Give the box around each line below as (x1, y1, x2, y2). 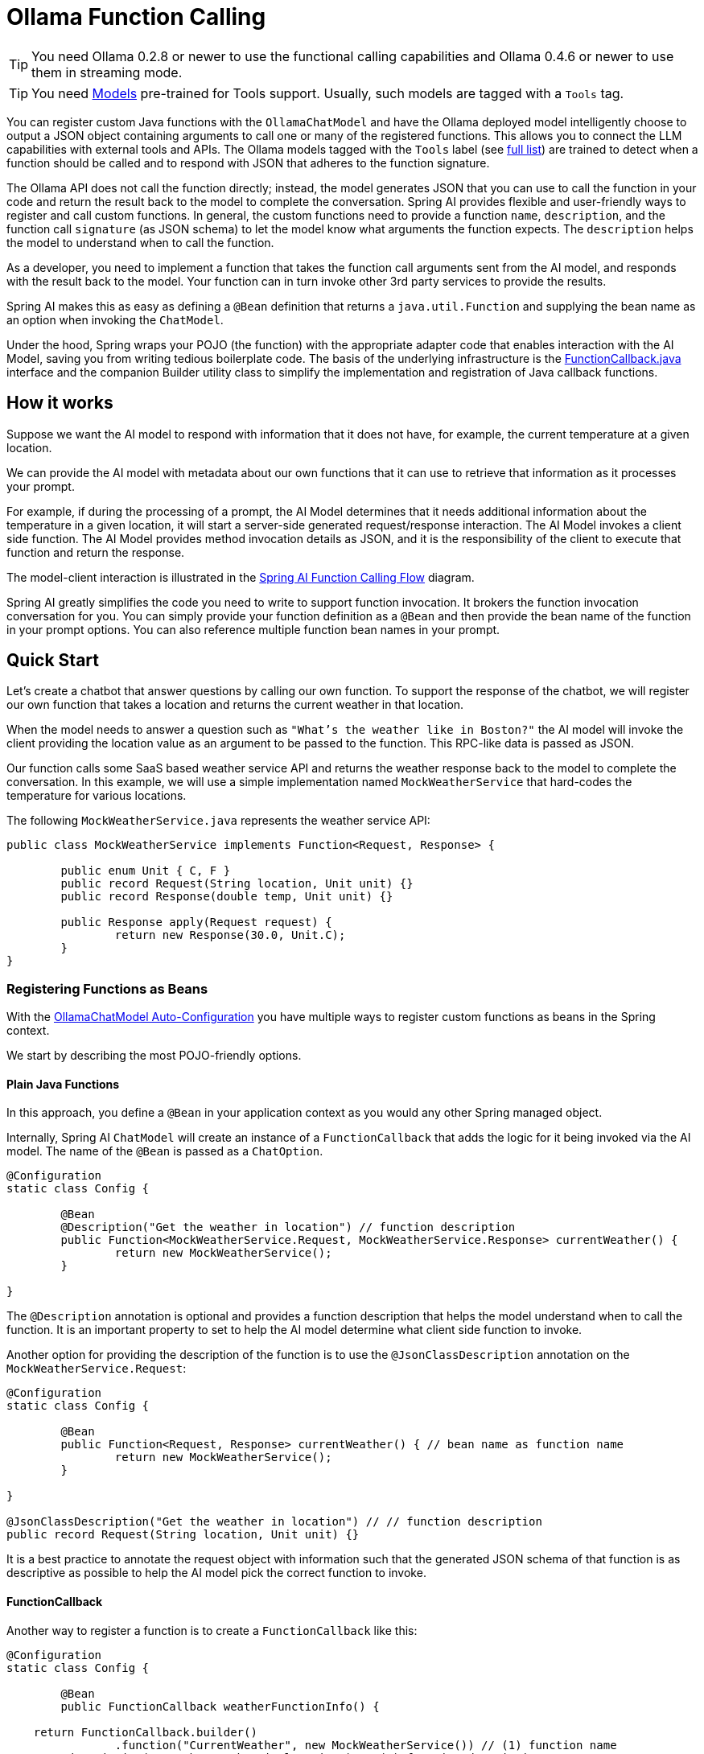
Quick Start (6, 650, 99, 671)
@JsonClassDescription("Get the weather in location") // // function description (6, 1515, 542, 1529)
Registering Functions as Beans (6, 980, 208, 997)
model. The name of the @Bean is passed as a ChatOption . (6, 1144, 323, 1159)
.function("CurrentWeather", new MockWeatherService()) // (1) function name (114, 1738, 617, 1752)
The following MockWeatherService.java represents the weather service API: (6, 813, 430, 828)
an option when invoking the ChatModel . (6, 312, 224, 327)
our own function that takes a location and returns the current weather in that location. (6, 698, 464, 712)
